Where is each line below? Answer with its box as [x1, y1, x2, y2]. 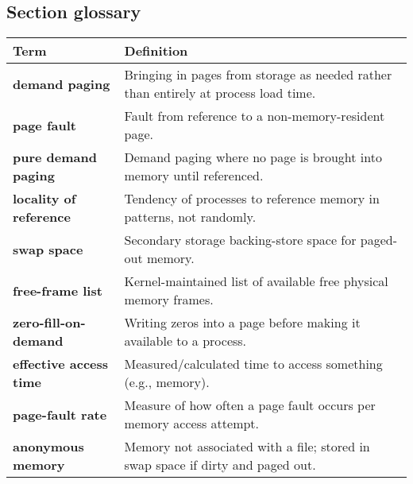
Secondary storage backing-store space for [124, 230, 357, 250]
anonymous [13, 437, 84, 456]
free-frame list [13, 281, 102, 300]
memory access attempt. [124, 414, 260, 433]
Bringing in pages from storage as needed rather [124, 65, 392, 84]
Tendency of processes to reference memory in [124, 189, 380, 208]
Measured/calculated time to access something [124, 354, 383, 374]
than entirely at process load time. [124, 83, 316, 103]
